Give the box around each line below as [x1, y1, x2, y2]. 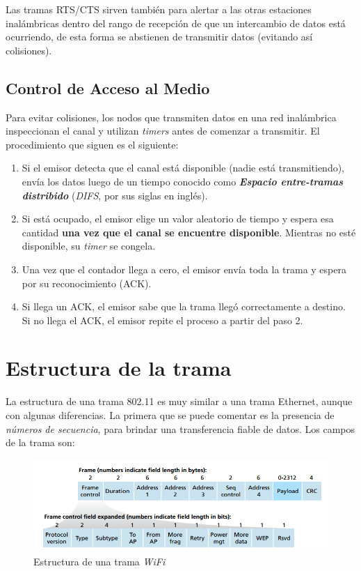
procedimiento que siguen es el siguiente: [6, 137, 179, 151]
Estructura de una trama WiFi [33, 554, 166, 568]
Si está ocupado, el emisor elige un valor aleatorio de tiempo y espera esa [22, 211, 334, 226]
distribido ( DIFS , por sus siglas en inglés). [22, 188, 208, 202]
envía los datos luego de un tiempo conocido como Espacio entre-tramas [22, 174, 344, 188]
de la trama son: [6, 435, 75, 450]
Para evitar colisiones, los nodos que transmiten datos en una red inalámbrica [6, 109, 337, 124]
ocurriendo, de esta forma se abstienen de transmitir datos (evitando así [6, 29, 313, 44]
